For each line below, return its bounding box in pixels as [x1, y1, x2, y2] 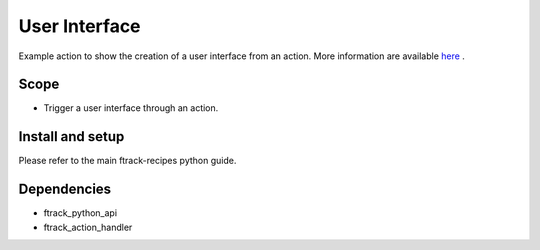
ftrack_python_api [43, 207, 118, 219]
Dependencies [18, 181, 112, 198]
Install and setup [18, 128, 125, 145]
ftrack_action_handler [43, 221, 133, 233]
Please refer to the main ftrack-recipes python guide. [18, 155, 237, 167]
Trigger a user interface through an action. [43, 102, 219, 114]
